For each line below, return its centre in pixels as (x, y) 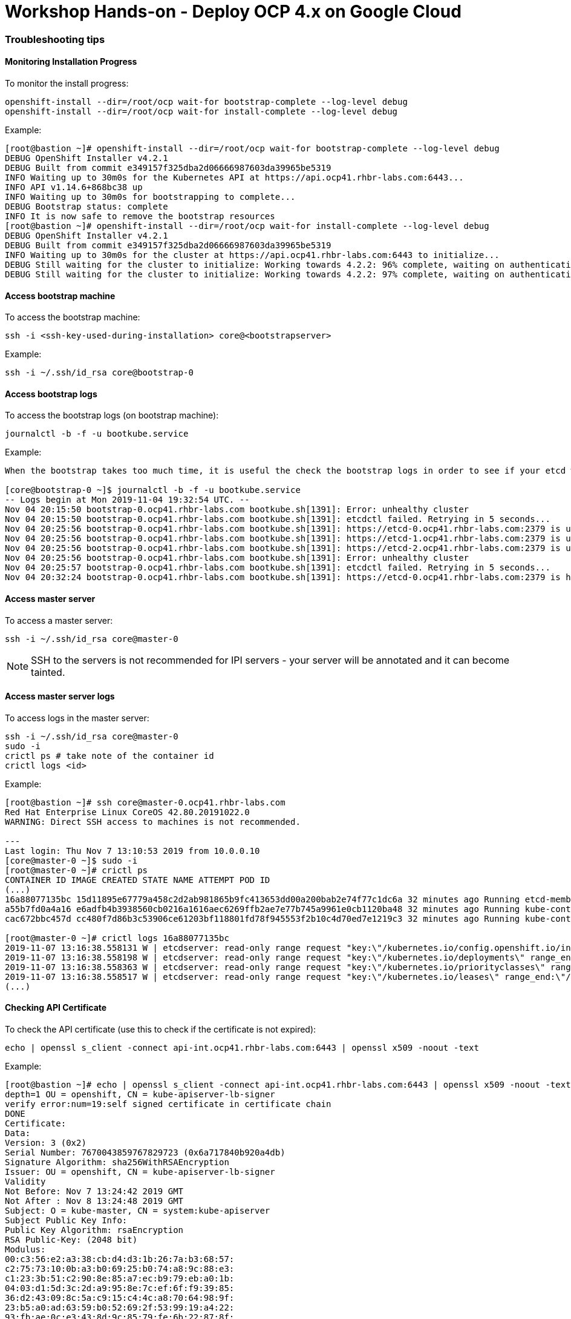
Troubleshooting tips (55, 39)
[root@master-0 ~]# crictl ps (77, 870)
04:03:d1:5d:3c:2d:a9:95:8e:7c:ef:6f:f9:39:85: (120, 1288)
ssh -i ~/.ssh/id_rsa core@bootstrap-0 (99, 373)
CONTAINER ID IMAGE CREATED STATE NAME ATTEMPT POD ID (138, 880)
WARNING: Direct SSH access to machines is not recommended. (153, 821)
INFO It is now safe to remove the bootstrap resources (140, 216)
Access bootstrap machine (60, 296)
